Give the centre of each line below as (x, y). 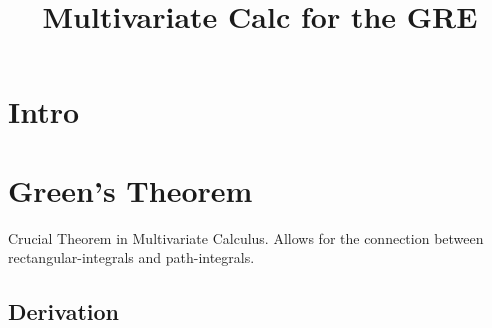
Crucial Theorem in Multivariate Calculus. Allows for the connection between (246, 237)
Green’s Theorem (130, 189)
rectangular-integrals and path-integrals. (131, 257)
